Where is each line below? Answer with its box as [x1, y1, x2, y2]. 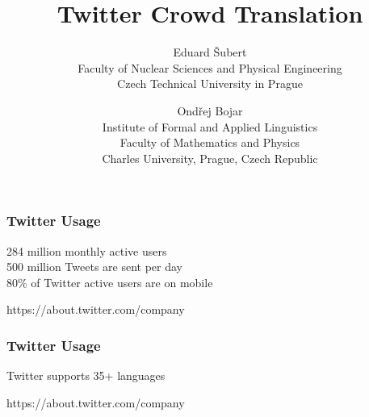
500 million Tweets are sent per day [6, 258, 182, 275]
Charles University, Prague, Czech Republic [102, 149, 318, 166]
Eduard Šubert [173, 44, 247, 60]
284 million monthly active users [6, 242, 167, 259]
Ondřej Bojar [177, 102, 243, 119]
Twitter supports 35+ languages [6, 367, 166, 384]
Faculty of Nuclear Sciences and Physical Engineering [78, 59, 342, 76]
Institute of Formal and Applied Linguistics [102, 118, 318, 135]
